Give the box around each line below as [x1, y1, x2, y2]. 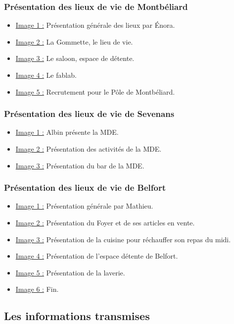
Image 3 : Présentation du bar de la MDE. [15, 160, 144, 170]
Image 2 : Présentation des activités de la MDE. [15, 144, 162, 154]
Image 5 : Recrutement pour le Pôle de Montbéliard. [15, 86, 175, 97]
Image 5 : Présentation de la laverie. [15, 267, 125, 277]
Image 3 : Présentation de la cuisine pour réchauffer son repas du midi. [15, 234, 231, 244]
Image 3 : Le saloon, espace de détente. [15, 53, 135, 63]
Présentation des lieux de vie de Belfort [4, 181, 166, 194]
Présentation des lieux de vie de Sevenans [4, 108, 175, 120]
